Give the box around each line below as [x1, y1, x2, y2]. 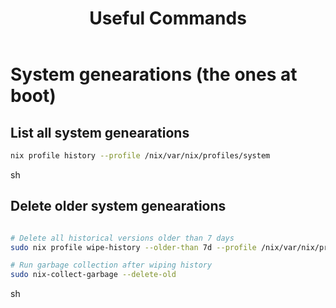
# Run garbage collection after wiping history [10, 260, 213, 271]
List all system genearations [10, 124, 190, 141]
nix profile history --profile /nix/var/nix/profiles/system [10, 151, 271, 161]
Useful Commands [89, 7, 247, 30]
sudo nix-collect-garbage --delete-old [10, 270, 177, 280]
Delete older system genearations [10, 198, 227, 215]
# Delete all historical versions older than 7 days [10, 233, 235, 243]
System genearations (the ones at [10, 63, 298, 86]
